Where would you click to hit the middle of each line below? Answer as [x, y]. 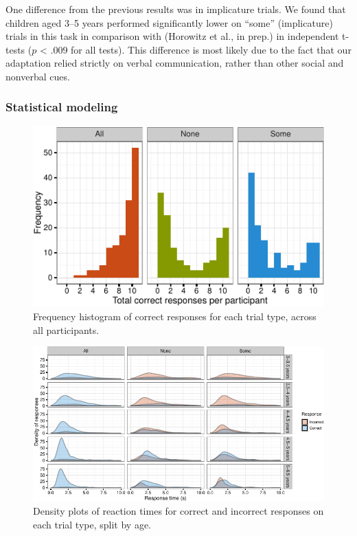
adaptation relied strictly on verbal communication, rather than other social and [175, 63]
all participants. [66, 330]
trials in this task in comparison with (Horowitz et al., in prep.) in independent [172, 36]
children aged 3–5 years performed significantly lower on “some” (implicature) [169, 22]
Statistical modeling [62, 107]
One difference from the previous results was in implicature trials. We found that [176, 9]
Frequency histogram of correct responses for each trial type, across [175, 316]
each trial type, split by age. [92, 524]
